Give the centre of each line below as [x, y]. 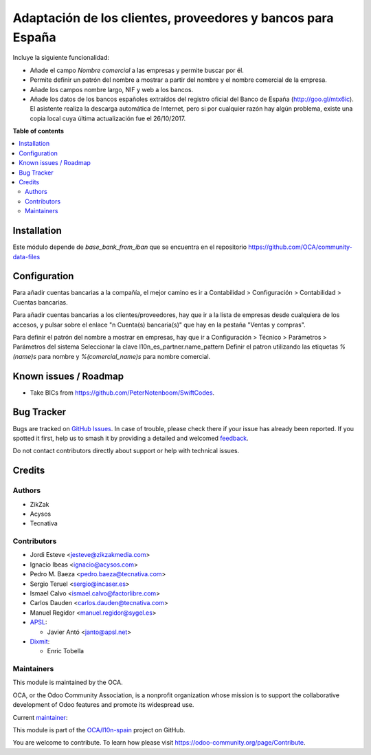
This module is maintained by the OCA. [68, 682]
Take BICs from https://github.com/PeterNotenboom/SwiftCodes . [122, 393]
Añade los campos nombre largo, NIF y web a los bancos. [112, 89]
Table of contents [38, 131]
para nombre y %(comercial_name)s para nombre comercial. [124, 356]
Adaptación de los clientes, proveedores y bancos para [173, 18]
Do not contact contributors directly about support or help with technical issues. [126, 451]
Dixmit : [40, 641]
